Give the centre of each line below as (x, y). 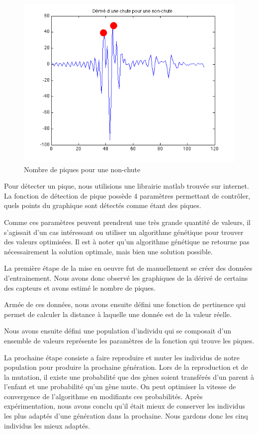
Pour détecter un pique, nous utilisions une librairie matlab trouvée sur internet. (127, 186)
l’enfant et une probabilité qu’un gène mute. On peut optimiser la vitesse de (120, 386)
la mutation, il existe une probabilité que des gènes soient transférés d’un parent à (129, 377)
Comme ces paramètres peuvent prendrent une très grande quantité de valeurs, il (127, 222)
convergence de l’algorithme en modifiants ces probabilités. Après (103, 396)
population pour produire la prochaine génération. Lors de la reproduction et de (126, 367)
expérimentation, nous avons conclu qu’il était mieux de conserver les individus (125, 406)
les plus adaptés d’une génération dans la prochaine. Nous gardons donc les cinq (126, 416)
